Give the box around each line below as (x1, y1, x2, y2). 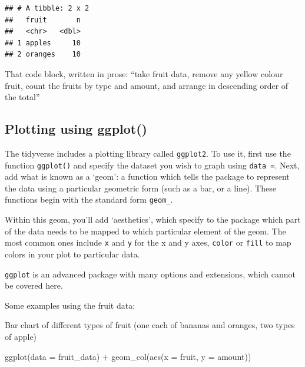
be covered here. (5, 279, 63, 292)
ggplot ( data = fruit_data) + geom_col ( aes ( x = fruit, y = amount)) (5, 350, 251, 362)
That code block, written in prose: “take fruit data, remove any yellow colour (5, 67, 283, 80)
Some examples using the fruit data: (5, 299, 135, 311)
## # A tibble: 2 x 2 (5, 4, 89, 12)
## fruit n (5, 15, 81, 24)
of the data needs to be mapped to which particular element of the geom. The (5, 224, 286, 237)
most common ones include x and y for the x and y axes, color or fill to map (5, 236, 291, 249)
